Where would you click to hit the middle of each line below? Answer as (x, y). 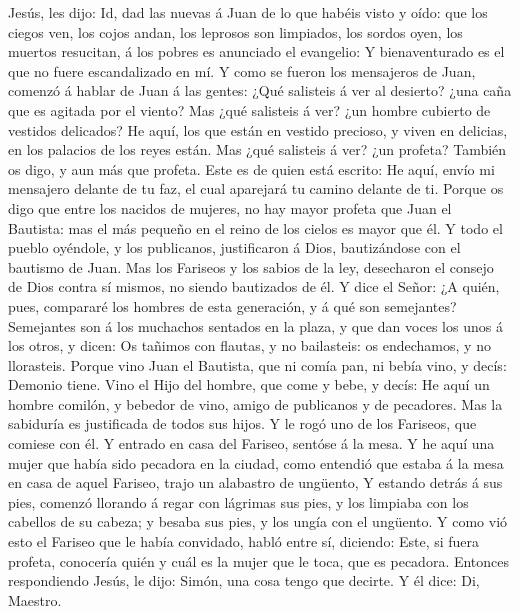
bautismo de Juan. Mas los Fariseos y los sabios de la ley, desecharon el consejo (251, 266)
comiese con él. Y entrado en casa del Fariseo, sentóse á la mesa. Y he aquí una (251, 443)
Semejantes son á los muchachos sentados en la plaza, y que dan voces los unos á (255, 325)
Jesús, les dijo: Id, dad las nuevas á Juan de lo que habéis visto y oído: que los (248, 12)
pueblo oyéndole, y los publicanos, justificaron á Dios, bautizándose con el (234, 247)
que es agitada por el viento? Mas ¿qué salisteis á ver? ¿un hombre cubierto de (249, 109)
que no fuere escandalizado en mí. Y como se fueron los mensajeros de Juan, (242, 70)
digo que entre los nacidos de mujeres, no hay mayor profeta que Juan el (230, 207)
